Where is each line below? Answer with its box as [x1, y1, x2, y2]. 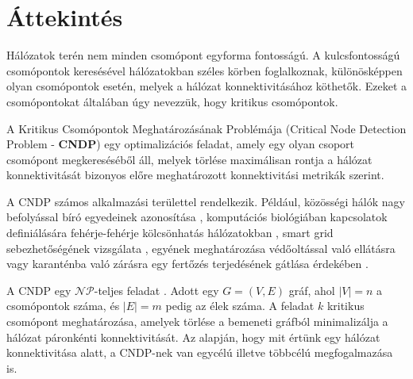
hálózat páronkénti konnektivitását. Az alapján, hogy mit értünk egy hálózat [6, 328, 380, 345]
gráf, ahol [288, 281, 335, 298]
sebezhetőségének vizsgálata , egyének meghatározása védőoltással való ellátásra [6, 239, 396, 256]
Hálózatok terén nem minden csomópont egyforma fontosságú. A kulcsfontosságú [6, 47, 400, 63]
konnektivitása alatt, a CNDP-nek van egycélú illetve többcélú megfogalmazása [6, 344, 393, 361]
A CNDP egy [6, 281, 71, 298]
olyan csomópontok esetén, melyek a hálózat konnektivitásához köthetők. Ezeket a [6, 78, 407, 94]
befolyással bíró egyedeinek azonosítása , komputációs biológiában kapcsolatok [6, 209, 388, 225]
